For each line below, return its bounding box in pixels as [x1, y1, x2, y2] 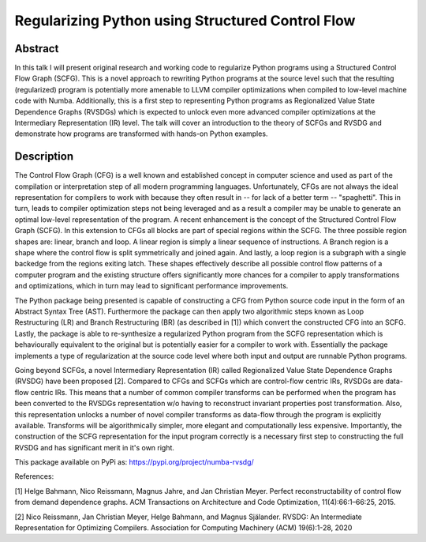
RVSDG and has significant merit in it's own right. [14, 442, 175, 452]
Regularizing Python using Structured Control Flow [14, 12, 356, 29]
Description [14, 150, 74, 164]
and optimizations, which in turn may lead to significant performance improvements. [14, 281, 289, 291]
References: [14, 472, 54, 481]
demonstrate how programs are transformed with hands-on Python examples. [14, 129, 268, 138]
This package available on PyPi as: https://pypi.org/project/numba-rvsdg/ [14, 457, 254, 467]
